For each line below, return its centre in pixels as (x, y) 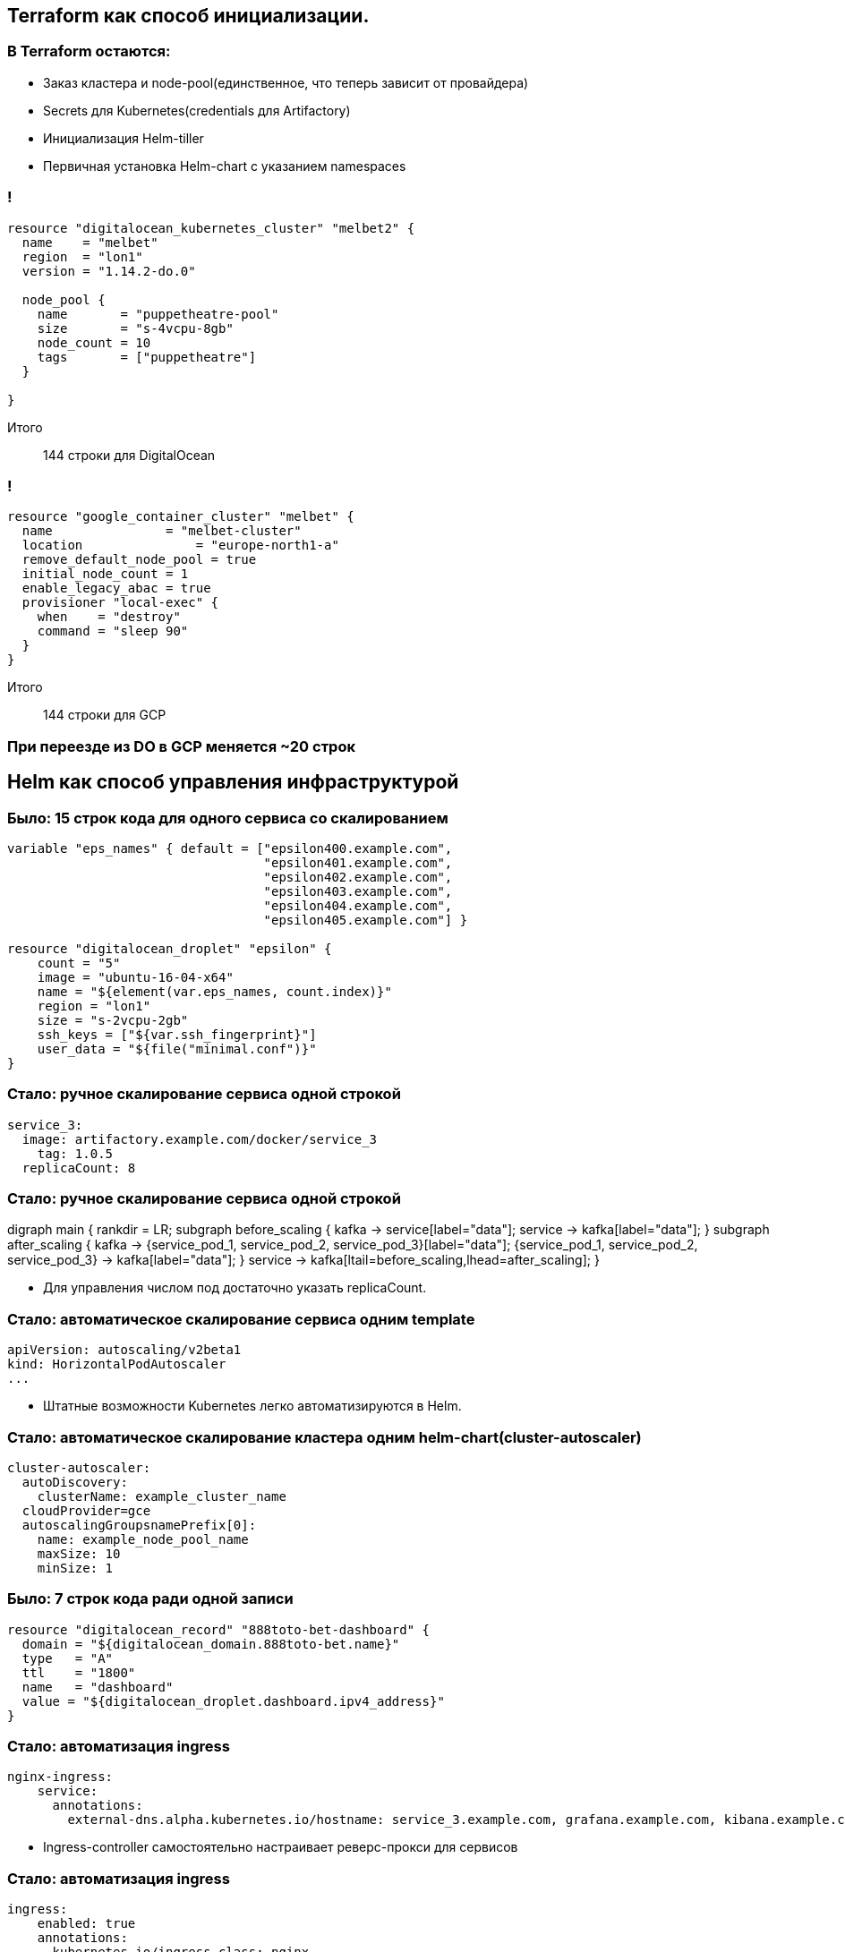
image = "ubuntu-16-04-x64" (135, 977)
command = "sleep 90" (113, 631)
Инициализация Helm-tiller (124, 138)
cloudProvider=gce (86, 1510)
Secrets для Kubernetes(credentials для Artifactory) (197, 110)
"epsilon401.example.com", (358, 862)
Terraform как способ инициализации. (188, 16)
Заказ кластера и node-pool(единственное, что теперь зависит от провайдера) (286, 82)
